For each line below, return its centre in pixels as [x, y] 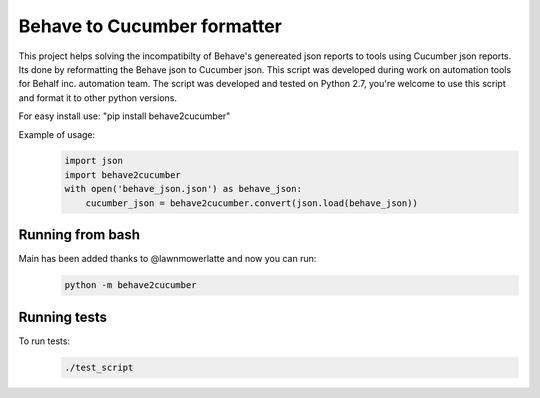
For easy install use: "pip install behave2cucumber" [124, 116]
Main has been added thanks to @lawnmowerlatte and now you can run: [167, 259]
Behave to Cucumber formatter [150, 26]
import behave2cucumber [123, 174]
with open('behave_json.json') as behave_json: [183, 189]
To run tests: [44, 341]
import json [94, 161]
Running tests [63, 316]
